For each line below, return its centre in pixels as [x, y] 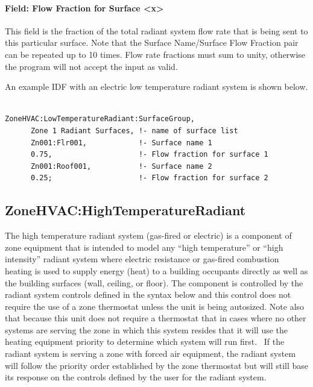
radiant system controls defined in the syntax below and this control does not [148, 294]
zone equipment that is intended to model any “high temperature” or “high [144, 247]
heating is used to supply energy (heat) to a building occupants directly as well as [156, 270]
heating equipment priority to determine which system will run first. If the [145, 341]
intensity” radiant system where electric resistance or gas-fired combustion [142, 259]
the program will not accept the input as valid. [91, 66]
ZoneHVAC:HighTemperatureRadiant [125, 210]
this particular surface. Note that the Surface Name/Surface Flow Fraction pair [152, 42]
